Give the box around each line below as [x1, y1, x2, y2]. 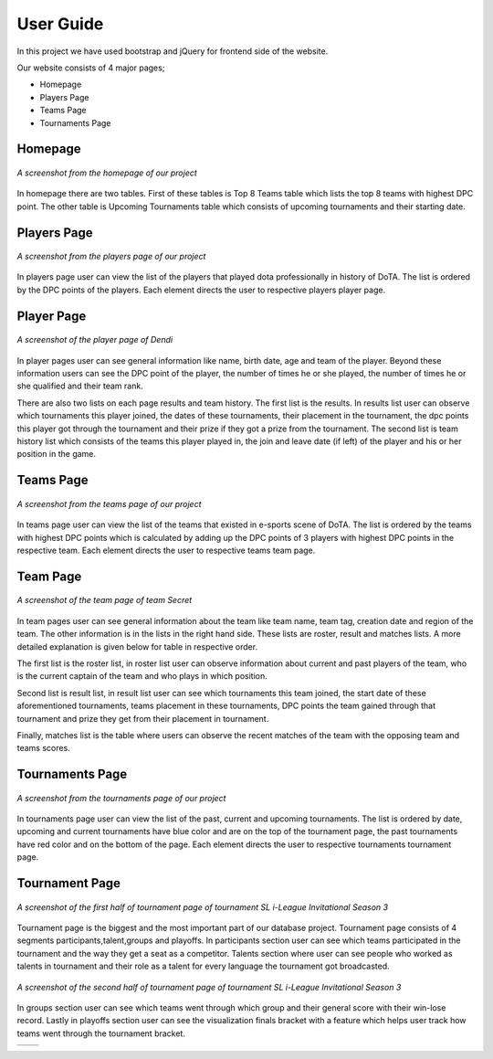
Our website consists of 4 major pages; [16, 62, 165, 73]
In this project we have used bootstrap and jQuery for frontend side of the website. [16, 46, 329, 57]
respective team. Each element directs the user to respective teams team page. [16, 545, 316, 556]
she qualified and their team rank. [16, 380, 143, 392]
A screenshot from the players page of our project [16, 251, 206, 262]
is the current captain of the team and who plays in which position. [16, 671, 268, 682]
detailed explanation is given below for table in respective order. [16, 641, 258, 652]
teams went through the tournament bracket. [16, 1028, 186, 1039]
